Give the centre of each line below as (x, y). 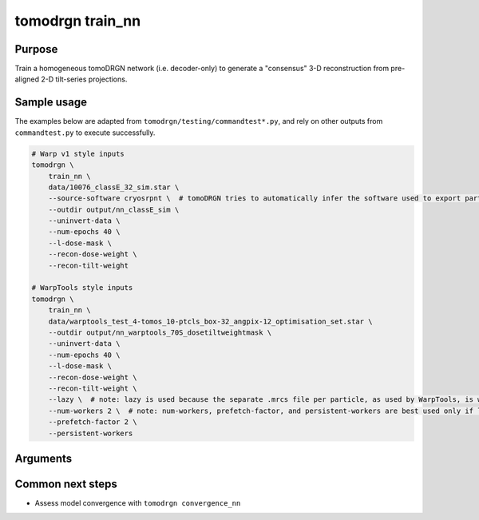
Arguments (44, 458)
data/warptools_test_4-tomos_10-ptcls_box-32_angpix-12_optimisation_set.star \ (210, 321)
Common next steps (66, 484)
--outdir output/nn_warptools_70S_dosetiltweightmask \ (160, 332)
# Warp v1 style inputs (78, 153)
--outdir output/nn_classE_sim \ (114, 209)
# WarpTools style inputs (82, 288)
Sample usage (51, 103)
